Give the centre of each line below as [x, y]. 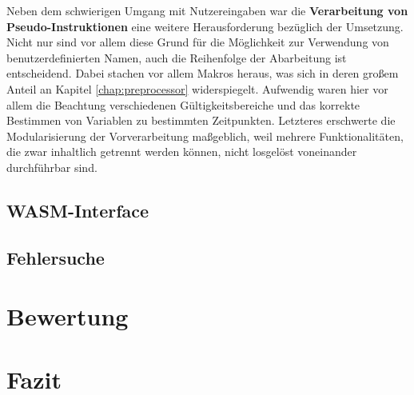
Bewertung [68, 316]
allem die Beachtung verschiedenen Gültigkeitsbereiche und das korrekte [183, 104]
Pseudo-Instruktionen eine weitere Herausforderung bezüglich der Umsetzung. [205, 26]
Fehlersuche [56, 257]
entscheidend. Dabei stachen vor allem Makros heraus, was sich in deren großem [203, 73]
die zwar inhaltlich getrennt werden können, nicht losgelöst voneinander [182, 152]
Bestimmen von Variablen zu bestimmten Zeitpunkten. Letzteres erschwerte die [201, 120]
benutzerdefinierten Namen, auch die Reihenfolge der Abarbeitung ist [177, 57]
